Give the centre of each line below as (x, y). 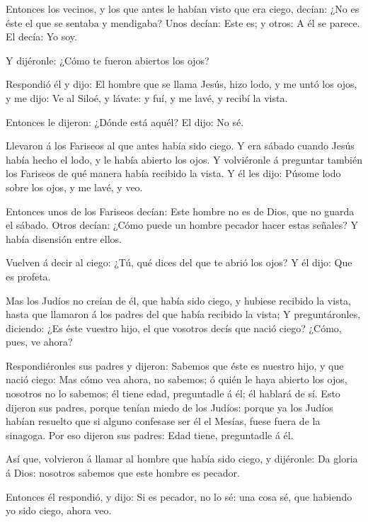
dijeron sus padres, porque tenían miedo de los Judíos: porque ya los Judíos (169, 407)
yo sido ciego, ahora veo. (59, 510)
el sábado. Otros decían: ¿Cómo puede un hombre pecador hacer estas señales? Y (182, 225)
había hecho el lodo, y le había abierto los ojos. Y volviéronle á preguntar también (184, 159)
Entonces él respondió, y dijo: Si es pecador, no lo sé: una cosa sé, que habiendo (179, 496)
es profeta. (28, 276)
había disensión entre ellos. (64, 238)
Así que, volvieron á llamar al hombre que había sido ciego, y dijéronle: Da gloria (182, 459)
